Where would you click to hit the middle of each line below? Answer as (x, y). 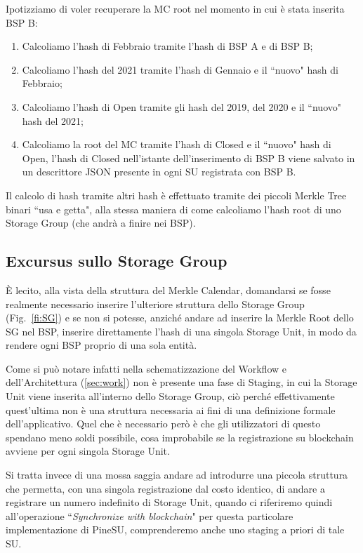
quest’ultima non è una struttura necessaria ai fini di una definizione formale (171, 409)
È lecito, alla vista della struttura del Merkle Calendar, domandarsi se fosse (168, 289)
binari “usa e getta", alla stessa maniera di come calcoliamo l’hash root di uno (173, 209)
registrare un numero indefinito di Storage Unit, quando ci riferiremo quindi (169, 502)
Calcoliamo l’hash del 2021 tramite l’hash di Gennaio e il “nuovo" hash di (180, 69)
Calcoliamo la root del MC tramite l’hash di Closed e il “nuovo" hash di (177, 144)
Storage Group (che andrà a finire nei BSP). (101, 223)
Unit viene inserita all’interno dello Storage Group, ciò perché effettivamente (170, 396)
